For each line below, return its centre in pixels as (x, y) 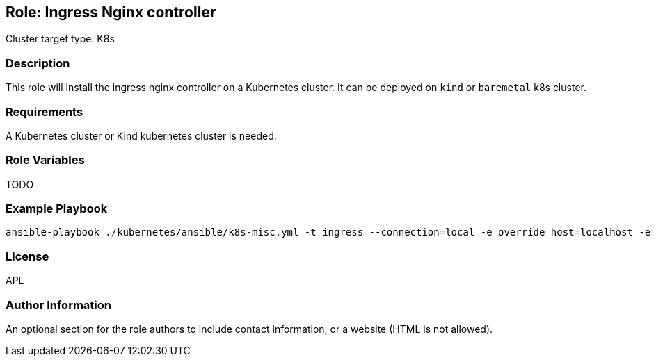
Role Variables (45, 160)
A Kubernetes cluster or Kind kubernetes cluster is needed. (141, 135)
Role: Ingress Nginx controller (111, 12)
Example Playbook (57, 209)
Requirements (45, 112)
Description (38, 63)
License (27, 256)
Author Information (59, 305)
